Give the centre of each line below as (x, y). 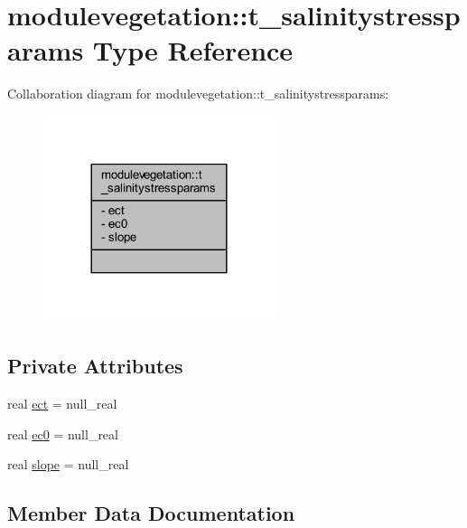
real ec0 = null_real (63, 434)
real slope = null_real (68, 464)
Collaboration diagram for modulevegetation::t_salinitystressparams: (198, 94)
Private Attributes (95, 366)
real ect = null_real (62, 404)
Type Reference (193, 50)
